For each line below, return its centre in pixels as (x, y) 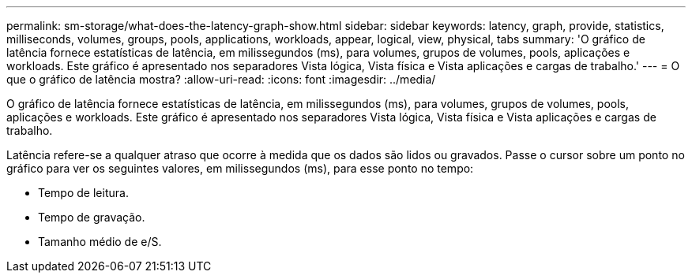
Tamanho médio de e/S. (100, 242)
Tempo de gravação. (92, 217)
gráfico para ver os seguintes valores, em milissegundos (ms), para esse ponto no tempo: (240, 168)
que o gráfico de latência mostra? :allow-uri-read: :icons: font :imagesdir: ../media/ (221, 79)
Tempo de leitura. (83, 193)
